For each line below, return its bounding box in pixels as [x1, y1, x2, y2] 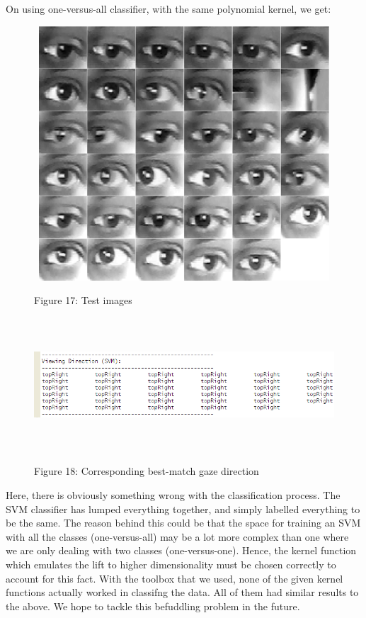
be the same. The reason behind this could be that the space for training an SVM [6, 515, 361, 530]
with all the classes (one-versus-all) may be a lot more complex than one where [6, 529, 349, 544]
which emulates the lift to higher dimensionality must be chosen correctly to [6, 556, 336, 571]
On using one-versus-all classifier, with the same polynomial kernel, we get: [6, 1, 331, 16]
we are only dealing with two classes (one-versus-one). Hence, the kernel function [6, 543, 357, 558]
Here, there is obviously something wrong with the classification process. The [6, 487, 341, 502]
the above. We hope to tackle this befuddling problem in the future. [6, 598, 300, 613]
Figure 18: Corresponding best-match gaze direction [34, 463, 259, 478]
